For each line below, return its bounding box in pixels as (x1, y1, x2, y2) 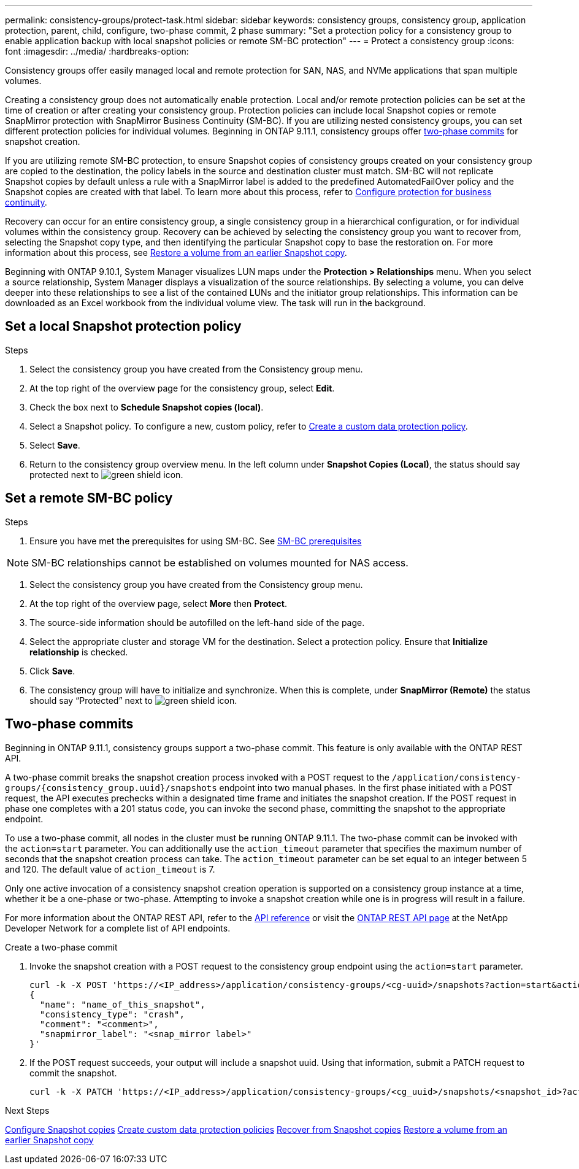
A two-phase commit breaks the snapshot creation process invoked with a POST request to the (5, 771, 389, 782)
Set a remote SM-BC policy (5, 490, 173, 506)
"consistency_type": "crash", (39, 1009, 185, 1019)
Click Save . (29, 665, 75, 676)
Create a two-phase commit (5, 941, 118, 952)
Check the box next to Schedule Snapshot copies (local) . (29, 401, 264, 412)
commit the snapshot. (29, 1067, 117, 1078)
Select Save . (29, 439, 80, 450)
